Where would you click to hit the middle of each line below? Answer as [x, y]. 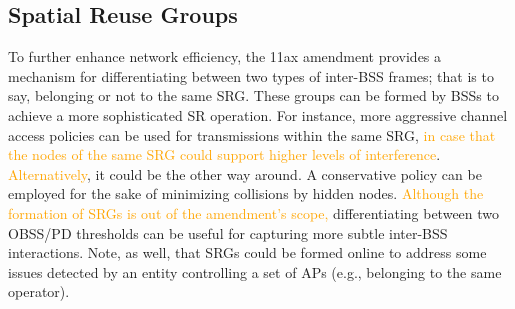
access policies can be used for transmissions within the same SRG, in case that [252, 134]
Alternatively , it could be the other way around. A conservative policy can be [245, 173]
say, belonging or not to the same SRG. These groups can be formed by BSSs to [253, 95]
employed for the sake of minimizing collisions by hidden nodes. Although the [246, 193]
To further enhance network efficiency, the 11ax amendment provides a [225, 56]
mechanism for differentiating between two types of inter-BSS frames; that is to [251, 75]
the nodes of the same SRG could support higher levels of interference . [224, 154]
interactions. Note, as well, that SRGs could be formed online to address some [247, 252]
